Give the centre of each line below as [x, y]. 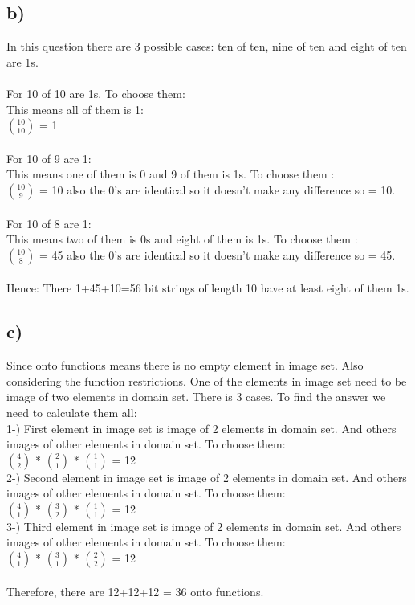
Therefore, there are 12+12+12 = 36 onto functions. [135, 591]
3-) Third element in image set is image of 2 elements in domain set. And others [204, 526]
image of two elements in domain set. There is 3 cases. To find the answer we [196, 397]
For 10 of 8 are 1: [49, 223]
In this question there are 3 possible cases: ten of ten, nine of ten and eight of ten [207, 46]
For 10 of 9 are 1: [49, 158]
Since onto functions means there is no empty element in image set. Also [185, 365]
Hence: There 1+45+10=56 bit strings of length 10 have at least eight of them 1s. [208, 288]
